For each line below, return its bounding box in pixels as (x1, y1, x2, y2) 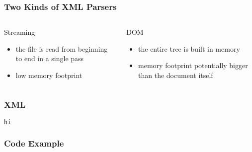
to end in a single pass (15, 53, 84, 64)
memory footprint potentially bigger (138, 60, 248, 71)
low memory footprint (15, 70, 83, 80)
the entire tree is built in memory (138, 43, 240, 54)
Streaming (4, 27, 35, 37)
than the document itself (138, 70, 213, 80)
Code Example (4, 137, 64, 150)
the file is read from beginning (15, 43, 108, 54)
